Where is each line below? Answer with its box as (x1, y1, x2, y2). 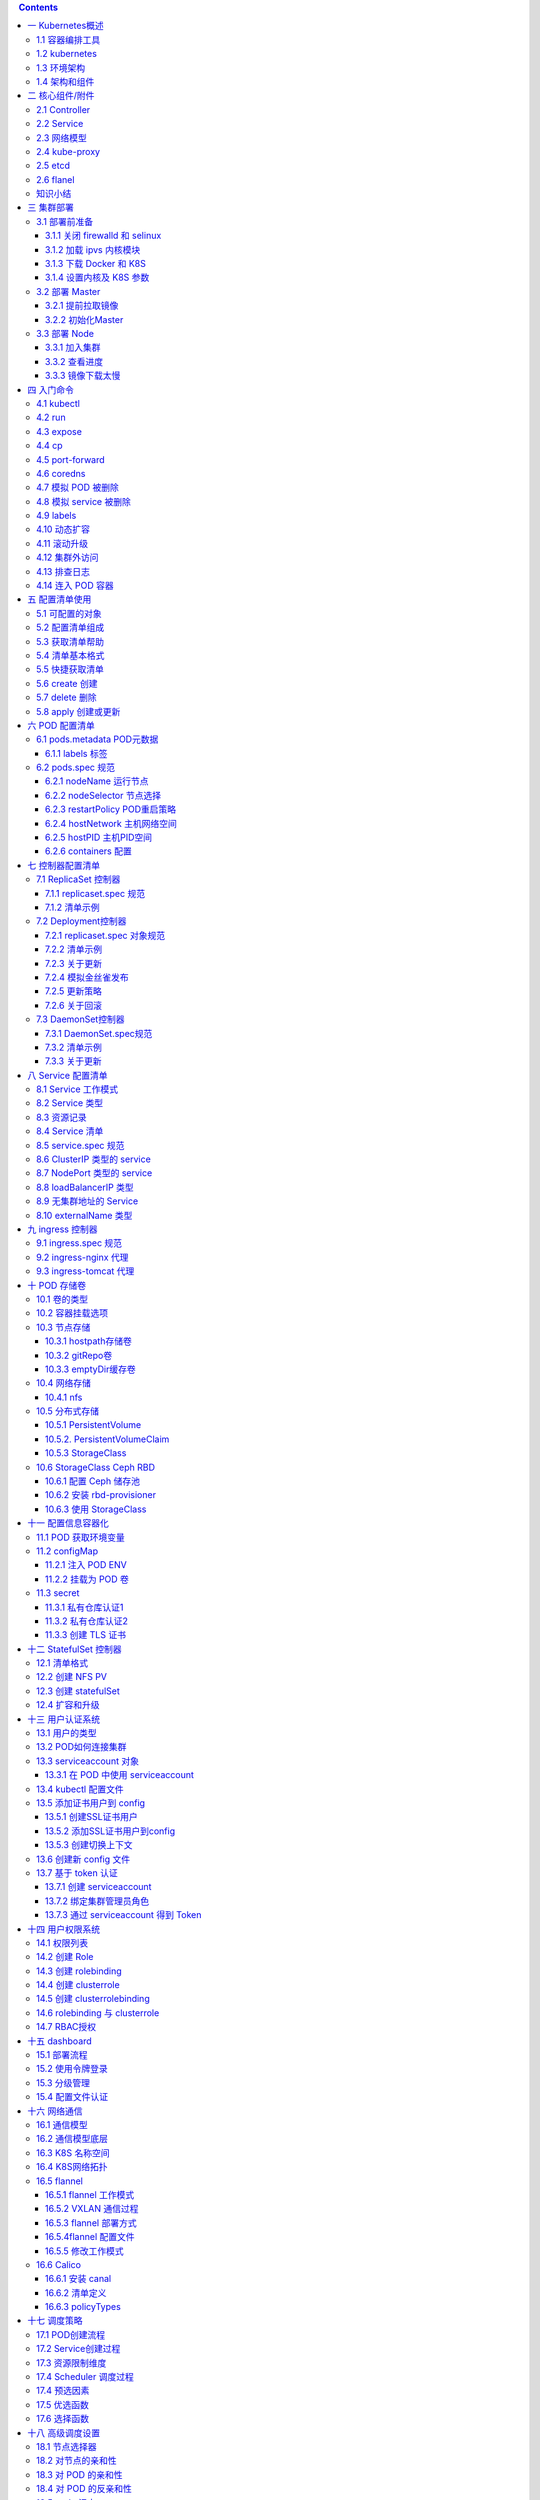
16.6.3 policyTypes (45, 2301, 122, 2313)
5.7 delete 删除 (36, 691, 97, 704)
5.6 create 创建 (36, 677, 98, 689)
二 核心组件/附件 (27, 90, 95, 102)
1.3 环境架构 (36, 61, 85, 74)
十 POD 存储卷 (27, 1279, 87, 1291)
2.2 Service (36, 118, 84, 130)
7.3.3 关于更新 (45, 1055, 102, 1067)
